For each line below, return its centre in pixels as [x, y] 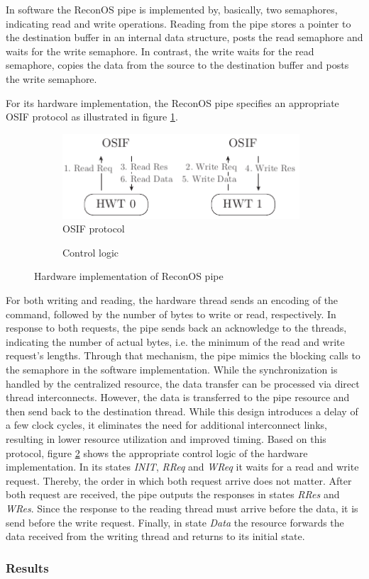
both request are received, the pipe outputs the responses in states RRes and [173, 494]
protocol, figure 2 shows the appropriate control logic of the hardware [157, 452]
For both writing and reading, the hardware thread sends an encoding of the [172, 300]
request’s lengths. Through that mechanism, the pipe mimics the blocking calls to [183, 355]
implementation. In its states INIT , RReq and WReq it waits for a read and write [182, 467]
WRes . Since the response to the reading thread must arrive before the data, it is [182, 508]
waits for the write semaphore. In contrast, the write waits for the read [160, 51]
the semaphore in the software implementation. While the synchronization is [172, 370]
